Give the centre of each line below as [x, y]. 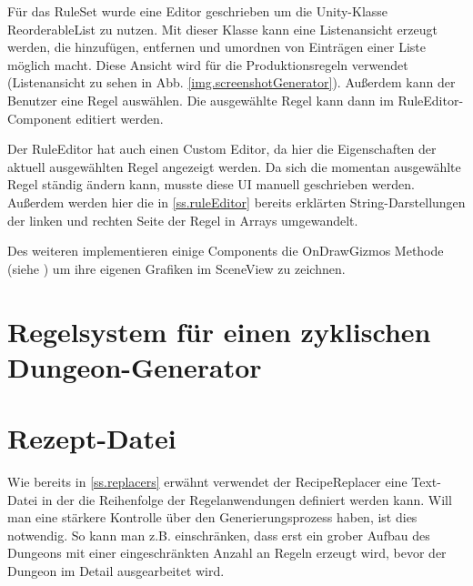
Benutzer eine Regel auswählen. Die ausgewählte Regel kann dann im [201, 100]
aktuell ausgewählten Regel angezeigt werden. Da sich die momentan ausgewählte [234, 166]
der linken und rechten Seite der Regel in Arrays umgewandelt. [183, 220]
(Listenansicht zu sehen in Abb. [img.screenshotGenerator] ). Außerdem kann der [231, 82]
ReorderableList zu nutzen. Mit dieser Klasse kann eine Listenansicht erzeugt [222, 29]
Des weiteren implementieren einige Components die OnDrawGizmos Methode [226, 251]
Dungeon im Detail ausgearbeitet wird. [116, 570]
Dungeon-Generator [135, 366]
